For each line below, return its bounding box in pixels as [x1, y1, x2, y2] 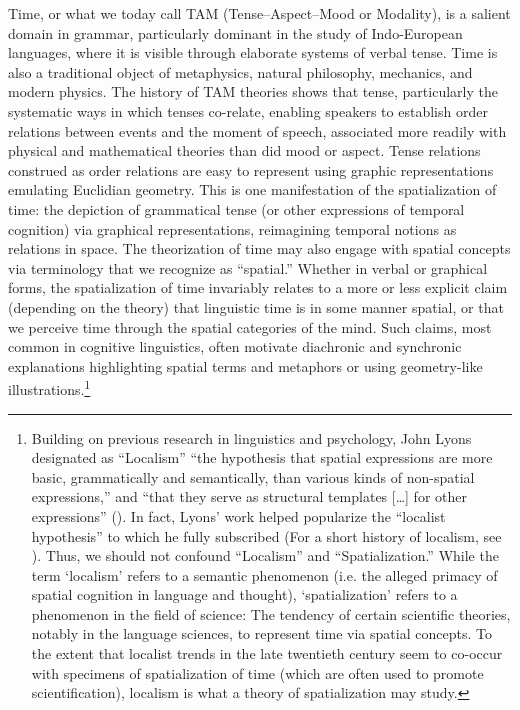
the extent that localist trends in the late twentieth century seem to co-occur [31, 643, 503, 664]
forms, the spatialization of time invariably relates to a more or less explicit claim [8, 277, 508, 298]
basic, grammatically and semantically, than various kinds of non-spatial [31, 466, 475, 487]
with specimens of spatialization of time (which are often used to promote [31, 662, 484, 683]
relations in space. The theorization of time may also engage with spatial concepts [8, 238, 511, 259]
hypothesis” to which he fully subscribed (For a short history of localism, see [31, 525, 502, 546]
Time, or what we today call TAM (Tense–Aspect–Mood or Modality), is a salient [8, 3, 511, 23]
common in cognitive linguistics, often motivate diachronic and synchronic [8, 336, 462, 357]
